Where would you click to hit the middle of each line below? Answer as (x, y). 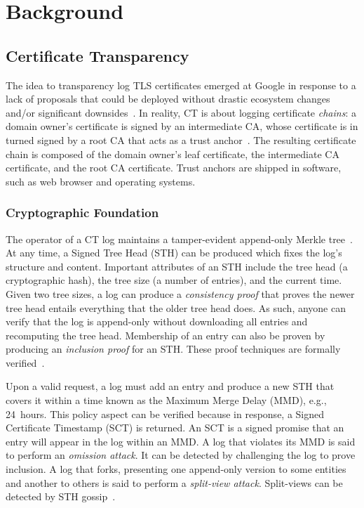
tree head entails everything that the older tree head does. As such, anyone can (176, 307)
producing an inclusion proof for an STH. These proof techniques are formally (173, 349)
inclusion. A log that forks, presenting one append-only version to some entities (176, 469)
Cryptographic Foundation (82, 213)
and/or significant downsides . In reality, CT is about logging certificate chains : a (181, 112)
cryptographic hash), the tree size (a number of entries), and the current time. (174, 280)
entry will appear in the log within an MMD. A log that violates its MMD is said (181, 441)
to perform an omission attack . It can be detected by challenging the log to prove (181, 455)
